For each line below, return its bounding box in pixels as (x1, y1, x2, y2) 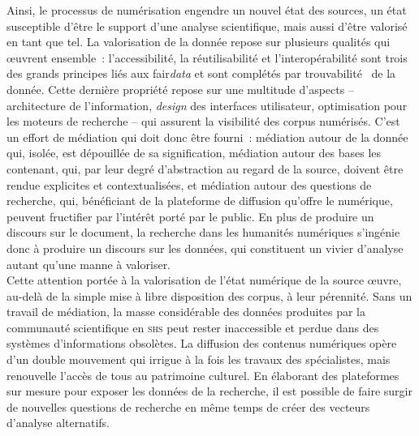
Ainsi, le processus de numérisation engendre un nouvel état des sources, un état (6, 2, 407, 18)
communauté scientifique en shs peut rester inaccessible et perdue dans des (6, 318, 379, 336)
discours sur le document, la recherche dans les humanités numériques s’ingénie (6, 224, 400, 241)
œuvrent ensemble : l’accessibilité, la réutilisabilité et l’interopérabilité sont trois (6, 49, 408, 66)
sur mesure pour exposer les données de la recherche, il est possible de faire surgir (6, 383, 413, 400)
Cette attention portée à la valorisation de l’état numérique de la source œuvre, (6, 271, 402, 289)
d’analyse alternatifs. (6, 414, 110, 431)
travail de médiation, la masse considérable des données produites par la (6, 303, 365, 320)
